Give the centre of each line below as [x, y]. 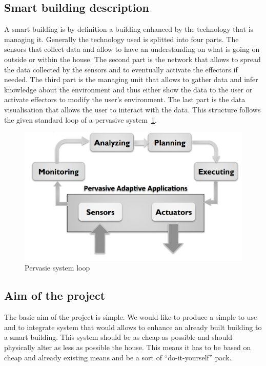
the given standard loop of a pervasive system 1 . [80, 119]
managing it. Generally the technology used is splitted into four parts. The [121, 39]
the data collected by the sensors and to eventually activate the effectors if [121, 69]
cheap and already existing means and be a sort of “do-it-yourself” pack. [118, 357]
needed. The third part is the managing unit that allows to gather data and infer [131, 79]
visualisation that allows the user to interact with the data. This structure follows [132, 109]
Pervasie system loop [57, 268]
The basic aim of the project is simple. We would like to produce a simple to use [131, 317]
